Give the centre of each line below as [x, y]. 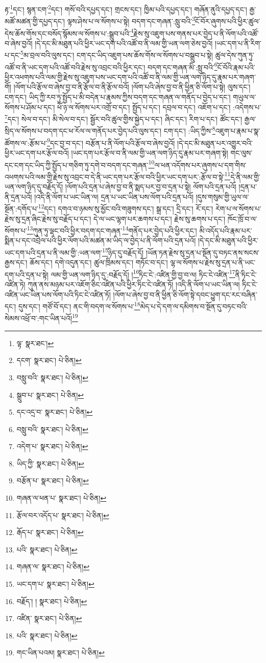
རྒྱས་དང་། [16, 262]
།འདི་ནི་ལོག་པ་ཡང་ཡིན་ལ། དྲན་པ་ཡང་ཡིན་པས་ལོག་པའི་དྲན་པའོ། [114, 196]
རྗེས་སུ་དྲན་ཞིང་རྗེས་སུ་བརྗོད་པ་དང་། [48, 218]
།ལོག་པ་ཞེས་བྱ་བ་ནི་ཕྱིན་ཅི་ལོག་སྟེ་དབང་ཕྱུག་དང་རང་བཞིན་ [185, 294]
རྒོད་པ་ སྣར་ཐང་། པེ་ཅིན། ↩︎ [50, 532]
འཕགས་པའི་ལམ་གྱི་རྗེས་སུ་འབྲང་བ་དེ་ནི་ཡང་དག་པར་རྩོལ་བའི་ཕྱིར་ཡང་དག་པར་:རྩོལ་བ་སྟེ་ [115, 176]
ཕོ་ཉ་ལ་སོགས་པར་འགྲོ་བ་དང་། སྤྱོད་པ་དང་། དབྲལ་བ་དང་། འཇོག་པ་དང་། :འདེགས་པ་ [159, 107]
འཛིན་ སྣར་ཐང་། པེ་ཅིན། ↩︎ [49, 618]
